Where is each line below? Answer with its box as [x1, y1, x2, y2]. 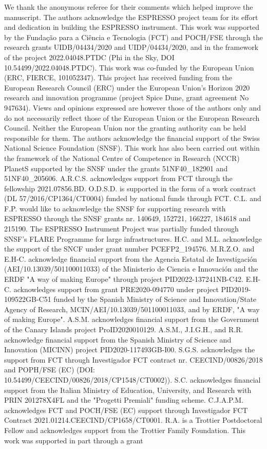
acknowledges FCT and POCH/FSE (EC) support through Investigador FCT [4, 404, 248, 415]
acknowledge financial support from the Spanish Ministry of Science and [4, 334, 232, 345]
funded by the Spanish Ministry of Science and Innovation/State [53, 294, 257, 304]
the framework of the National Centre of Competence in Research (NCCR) [4, 152, 240, 163]
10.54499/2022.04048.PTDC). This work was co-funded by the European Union [4, 62, 254, 73]
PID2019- [221, 283, 251, 294]
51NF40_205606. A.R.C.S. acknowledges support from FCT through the [4, 173, 233, 184]
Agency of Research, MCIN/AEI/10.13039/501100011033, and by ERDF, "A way [4, 303, 260, 314]
